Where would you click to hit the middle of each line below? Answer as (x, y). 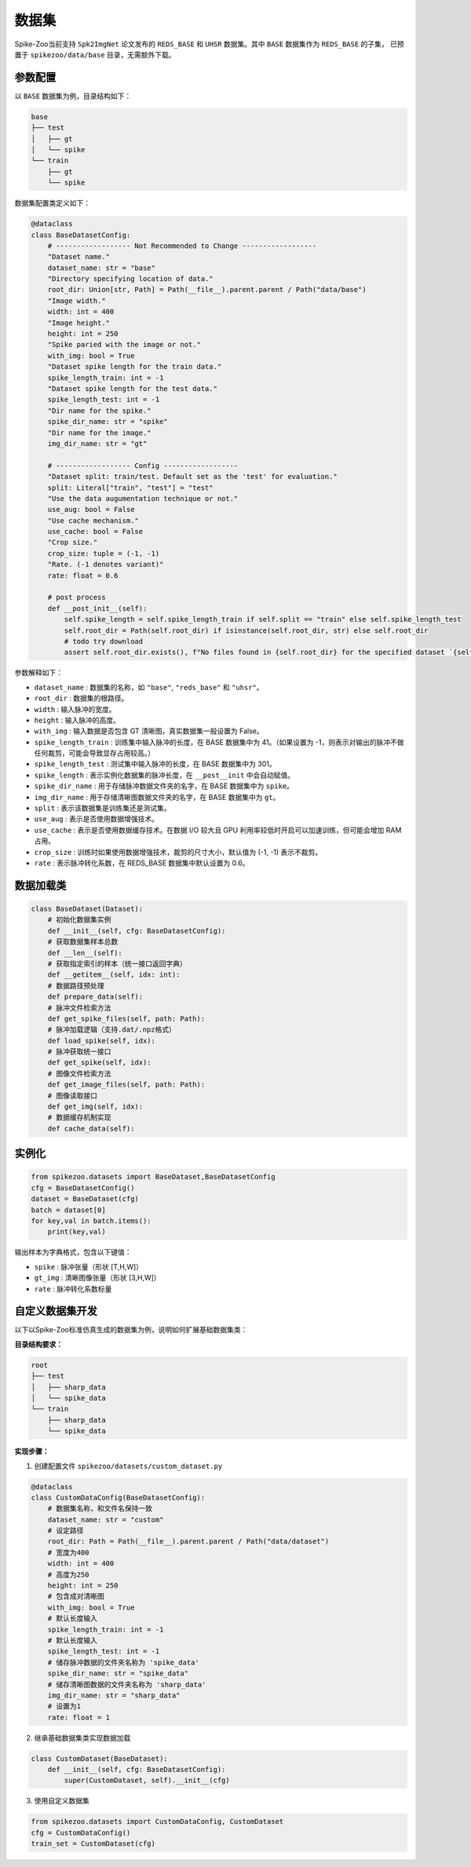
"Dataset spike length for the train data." (135, 367)
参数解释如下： (38, 673)
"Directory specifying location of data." (130, 279)
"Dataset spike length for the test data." (132, 389)
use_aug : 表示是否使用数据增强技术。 (96, 819)
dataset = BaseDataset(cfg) (85, 1199)
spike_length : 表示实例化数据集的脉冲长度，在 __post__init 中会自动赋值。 (164, 775)
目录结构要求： (38, 1344)
